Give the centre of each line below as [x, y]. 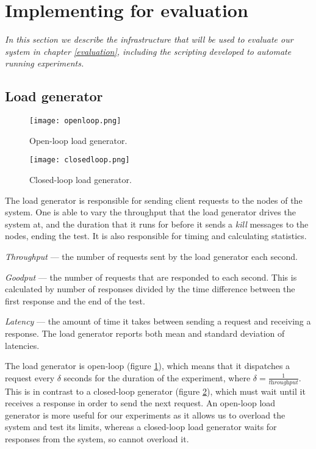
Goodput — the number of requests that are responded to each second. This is [151, 277]
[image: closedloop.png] [80, 160]
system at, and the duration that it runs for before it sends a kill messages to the [157, 224]
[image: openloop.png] [75, 121]
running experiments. [45, 63]
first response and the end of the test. [75, 300]
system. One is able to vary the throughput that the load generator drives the [150, 212]
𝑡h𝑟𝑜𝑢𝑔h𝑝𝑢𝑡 [283, 382]
